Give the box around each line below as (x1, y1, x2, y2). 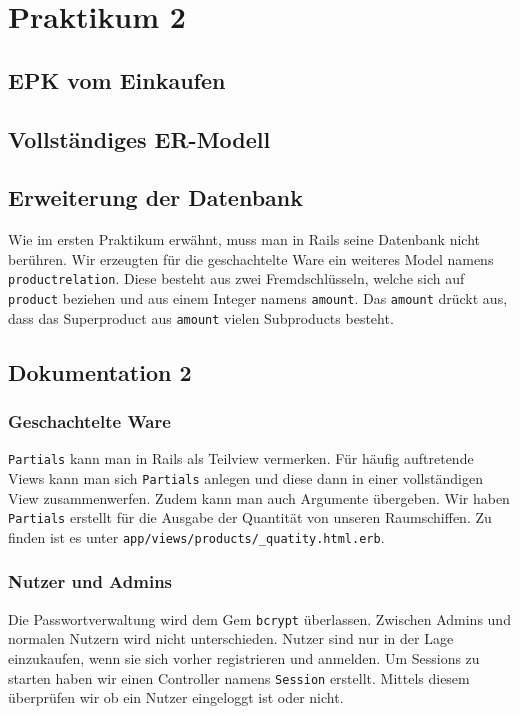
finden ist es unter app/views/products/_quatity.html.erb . (8, 526, 385, 547)
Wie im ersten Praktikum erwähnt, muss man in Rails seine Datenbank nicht (8, 229, 481, 250)
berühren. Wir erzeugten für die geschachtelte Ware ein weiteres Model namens (8, 248, 494, 269)
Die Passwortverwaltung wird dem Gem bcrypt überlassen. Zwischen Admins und (8, 608, 511, 629)
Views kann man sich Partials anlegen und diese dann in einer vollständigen (8, 467, 483, 488)
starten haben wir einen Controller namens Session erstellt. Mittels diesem (8, 667, 470, 688)
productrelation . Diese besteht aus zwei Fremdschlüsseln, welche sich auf (8, 268, 465, 289)
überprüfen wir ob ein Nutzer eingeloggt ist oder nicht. (8, 687, 344, 708)
